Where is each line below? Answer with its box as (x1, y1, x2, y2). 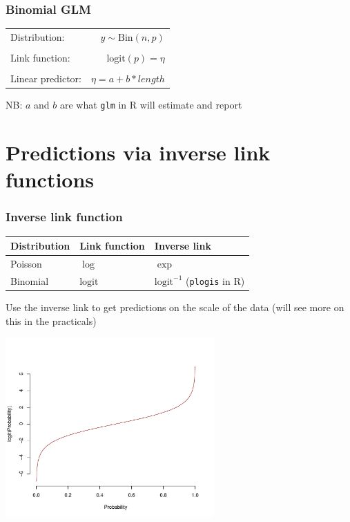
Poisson (10, 257, 42, 271)
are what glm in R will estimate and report (59, 97, 242, 112)
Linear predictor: (10, 71, 81, 86)
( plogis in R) (186, 273, 245, 288)
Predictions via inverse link (6, 138, 271, 167)
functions (6, 165, 95, 194)
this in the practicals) (6, 313, 97, 328)
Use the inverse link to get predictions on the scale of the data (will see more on (6, 300, 344, 315)
